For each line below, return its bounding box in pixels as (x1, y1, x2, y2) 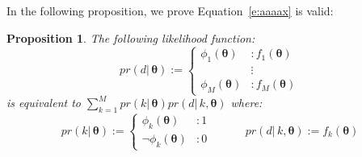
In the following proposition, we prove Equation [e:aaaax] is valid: (6, 2, 334, 19)
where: (230, 94, 263, 111)
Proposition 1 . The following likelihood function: (6, 29, 255, 46)
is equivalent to (6, 94, 81, 111)
